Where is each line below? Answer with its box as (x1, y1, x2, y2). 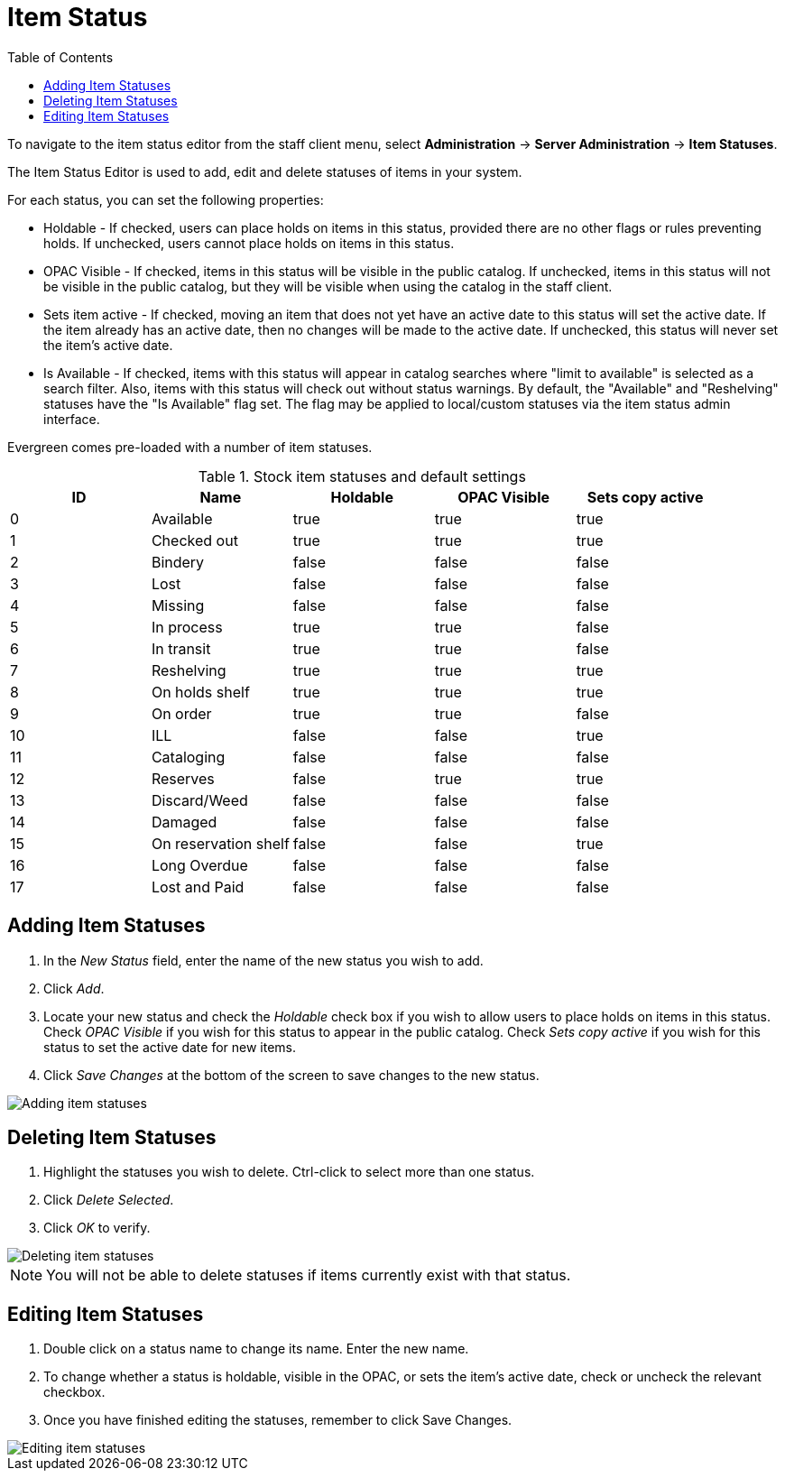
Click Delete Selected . (43, 1192, 174, 1208)
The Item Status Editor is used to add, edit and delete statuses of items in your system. (7, 163, 522, 180)
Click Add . (43, 980, 105, 996)
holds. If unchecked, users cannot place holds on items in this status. (43, 235, 455, 251)
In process (151, 617, 223, 636)
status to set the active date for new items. (43, 1039, 297, 1055)
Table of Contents (7, 49, 114, 65)
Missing (151, 596, 205, 614)
